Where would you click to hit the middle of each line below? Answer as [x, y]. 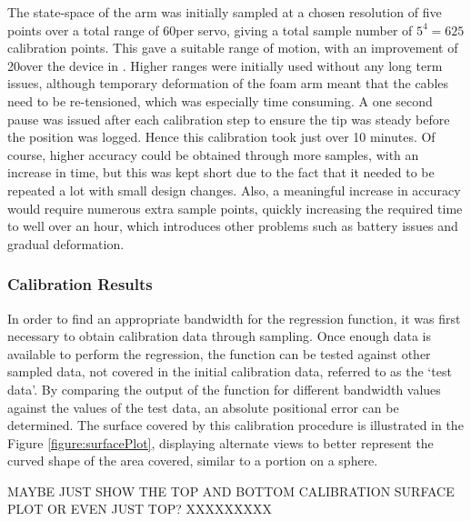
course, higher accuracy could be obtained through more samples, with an [213, 154]
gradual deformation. [66, 243]
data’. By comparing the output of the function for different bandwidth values [224, 389]
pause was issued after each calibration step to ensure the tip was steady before [229, 119]
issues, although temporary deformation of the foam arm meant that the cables [228, 83]
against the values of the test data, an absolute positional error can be [203, 407]
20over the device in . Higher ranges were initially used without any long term [225, 65]
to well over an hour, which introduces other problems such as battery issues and [233, 226]
